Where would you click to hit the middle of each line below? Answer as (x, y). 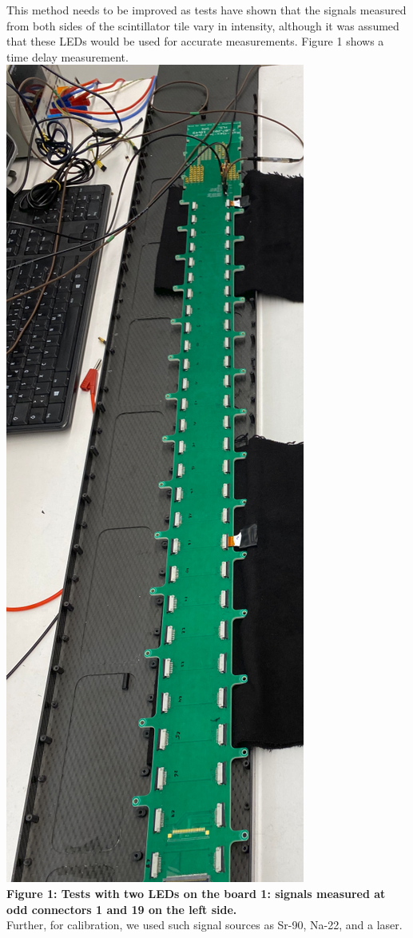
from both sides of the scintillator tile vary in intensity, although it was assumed (203, 25)
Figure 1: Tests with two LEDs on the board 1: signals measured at (196, 893)
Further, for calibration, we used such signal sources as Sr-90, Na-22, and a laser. (205, 925)
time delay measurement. (68, 56)
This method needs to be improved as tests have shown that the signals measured (206, 10)
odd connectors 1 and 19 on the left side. (122, 909)
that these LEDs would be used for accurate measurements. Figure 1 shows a (195, 41)
